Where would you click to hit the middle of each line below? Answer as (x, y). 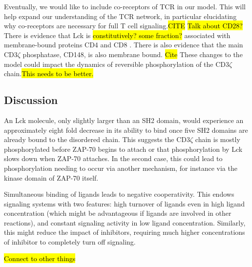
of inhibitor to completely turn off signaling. (70, 242)
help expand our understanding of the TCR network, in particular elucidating (120, 16)
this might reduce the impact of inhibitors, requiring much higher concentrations (125, 232)
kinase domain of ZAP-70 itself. (51, 177)
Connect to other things (40, 258)
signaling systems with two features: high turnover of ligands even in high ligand (124, 203)
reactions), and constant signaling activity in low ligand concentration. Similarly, (125, 222)
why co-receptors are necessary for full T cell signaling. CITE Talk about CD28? (123, 26)
